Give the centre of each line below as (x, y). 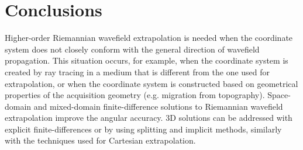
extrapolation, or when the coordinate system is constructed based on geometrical (151, 83)
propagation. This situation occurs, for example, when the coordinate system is (147, 60)
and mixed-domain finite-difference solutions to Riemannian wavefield (158, 106)
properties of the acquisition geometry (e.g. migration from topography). (135, 95)
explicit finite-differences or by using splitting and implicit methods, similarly (143, 129)
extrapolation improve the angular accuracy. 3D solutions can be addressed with (149, 118)
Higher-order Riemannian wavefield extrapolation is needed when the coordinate (149, 38)
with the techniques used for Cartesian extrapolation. (100, 140)
